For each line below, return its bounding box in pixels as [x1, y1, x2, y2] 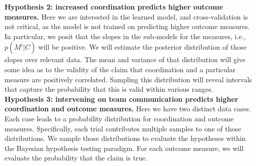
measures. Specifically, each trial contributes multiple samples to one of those [5, 123, 241, 133]
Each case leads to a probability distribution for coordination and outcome [5, 113, 234, 123]
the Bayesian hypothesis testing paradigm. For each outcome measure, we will [5, 142, 244, 153]
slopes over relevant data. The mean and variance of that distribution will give [5, 54, 246, 65]
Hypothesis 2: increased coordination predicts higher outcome [5, 2, 223, 12]
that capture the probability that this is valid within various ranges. [5, 84, 213, 94]
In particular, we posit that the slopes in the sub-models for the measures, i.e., [5, 31, 246, 41]
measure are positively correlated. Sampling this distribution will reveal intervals [5, 74, 252, 84]
